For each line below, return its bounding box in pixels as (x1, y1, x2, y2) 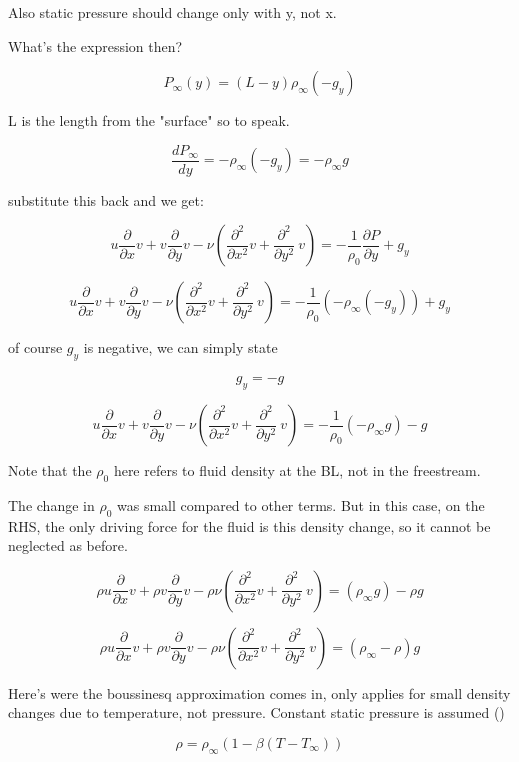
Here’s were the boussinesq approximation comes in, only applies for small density (8, 682, 511, 703)
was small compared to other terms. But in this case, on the (116, 494, 485, 515)
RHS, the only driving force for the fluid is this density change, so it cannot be (8, 515, 491, 536)
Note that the (8, 460, 92, 481)
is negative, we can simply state (83, 337, 278, 358)
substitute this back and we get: (8, 189, 204, 210)
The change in (8, 494, 95, 515)
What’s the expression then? (8, 35, 183, 56)
